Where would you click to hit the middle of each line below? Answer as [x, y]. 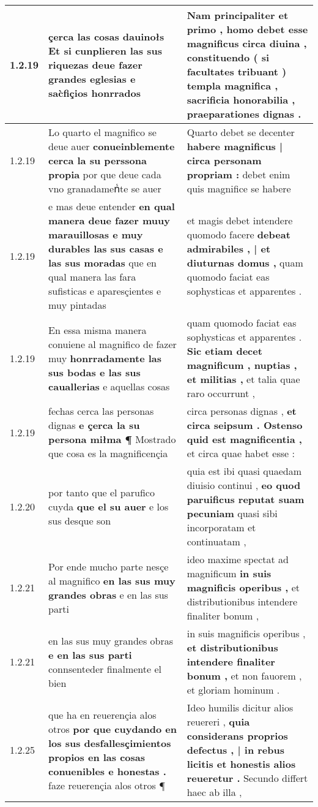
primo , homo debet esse [247, 29]
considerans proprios [237, 736]
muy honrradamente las [105, 358]
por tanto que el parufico [102, 492]
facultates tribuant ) [237, 71]
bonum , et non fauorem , [244, 676]
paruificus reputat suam [246, 499]
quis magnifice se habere [239, 188]
